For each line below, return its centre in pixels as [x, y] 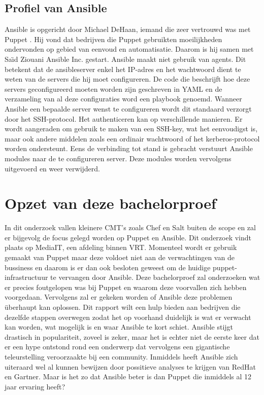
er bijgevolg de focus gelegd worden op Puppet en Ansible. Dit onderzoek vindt [128, 237]
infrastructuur [26, 277]
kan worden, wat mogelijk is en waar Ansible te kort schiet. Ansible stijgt [119, 327]
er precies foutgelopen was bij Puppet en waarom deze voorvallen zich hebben [126, 287]
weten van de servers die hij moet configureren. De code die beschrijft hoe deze [127, 79]
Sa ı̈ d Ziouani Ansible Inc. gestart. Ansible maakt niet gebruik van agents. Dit [125, 59]
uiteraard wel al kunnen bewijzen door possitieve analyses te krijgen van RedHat [130, 366]
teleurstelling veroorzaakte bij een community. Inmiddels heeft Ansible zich [121, 356]
